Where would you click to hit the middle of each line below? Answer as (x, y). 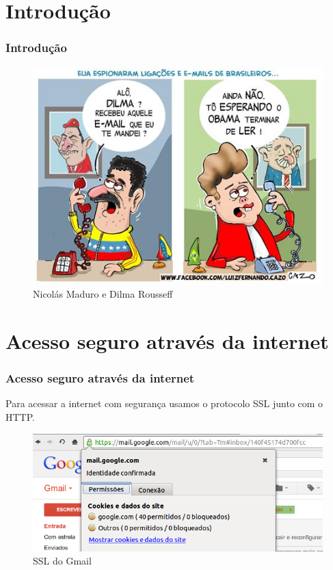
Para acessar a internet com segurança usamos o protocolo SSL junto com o (164, 403)
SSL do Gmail (62, 561)
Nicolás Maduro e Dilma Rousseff (103, 294)
